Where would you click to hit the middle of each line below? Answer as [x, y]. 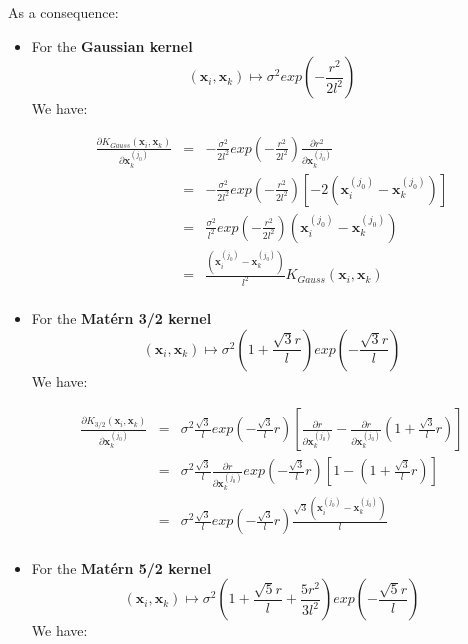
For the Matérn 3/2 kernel [121, 318]
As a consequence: [63, 12]
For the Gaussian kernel [112, 45]
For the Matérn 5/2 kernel [121, 567]
